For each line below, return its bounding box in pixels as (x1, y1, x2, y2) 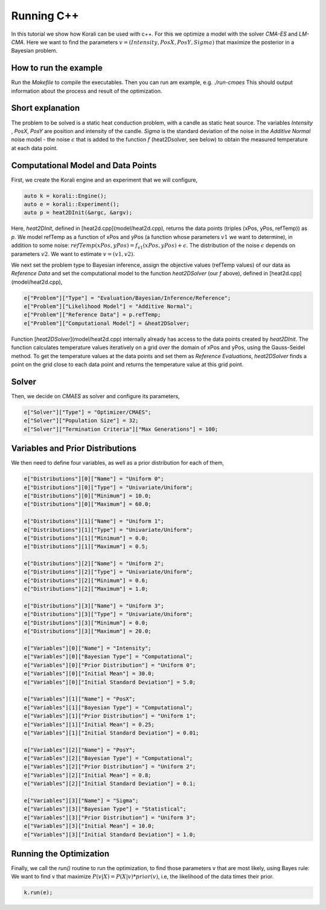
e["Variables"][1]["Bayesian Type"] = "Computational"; (24, 704, 193, 711)
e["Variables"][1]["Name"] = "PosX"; (24, 696, 136, 702)
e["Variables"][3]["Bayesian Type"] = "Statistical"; (24, 805, 187, 813)
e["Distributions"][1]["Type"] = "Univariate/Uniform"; (24, 526, 193, 533)
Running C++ (11, 9, 79, 22)
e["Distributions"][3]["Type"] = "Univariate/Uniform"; (24, 611, 193, 618)
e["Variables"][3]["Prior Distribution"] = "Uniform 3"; (24, 814, 196, 821)
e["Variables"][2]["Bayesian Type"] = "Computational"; (24, 755, 193, 762)
